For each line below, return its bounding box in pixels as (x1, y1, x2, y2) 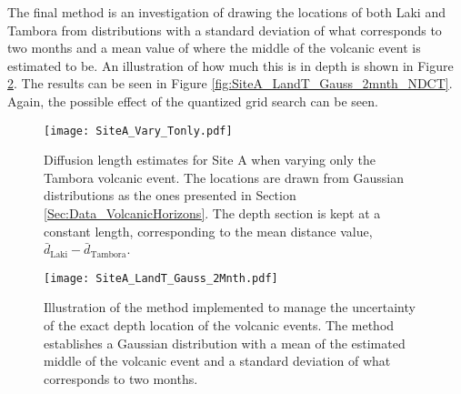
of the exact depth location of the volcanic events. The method (44, 316, 395, 335)
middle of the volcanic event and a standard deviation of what (44, 351, 391, 370)
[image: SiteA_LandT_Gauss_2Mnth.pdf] (44, 271, 278, 285)
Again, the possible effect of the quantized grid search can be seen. (7, 91, 378, 110)
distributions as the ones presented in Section (44, 186, 296, 205)
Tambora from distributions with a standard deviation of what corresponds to (7, 20, 442, 39)
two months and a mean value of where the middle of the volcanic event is (7, 38, 421, 57)
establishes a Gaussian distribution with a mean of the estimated (44, 333, 406, 352)
